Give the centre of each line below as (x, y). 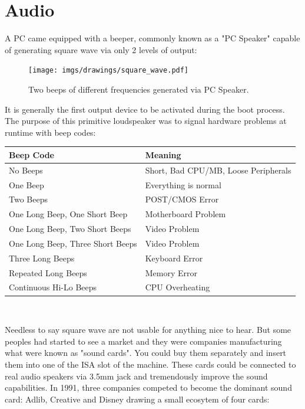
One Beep (26, 184)
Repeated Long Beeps (48, 272)
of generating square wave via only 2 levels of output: (101, 49)
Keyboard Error (174, 258)
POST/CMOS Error (182, 199)
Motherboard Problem (185, 214)
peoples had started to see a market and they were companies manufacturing (143, 341)
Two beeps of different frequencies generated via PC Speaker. (139, 89)
